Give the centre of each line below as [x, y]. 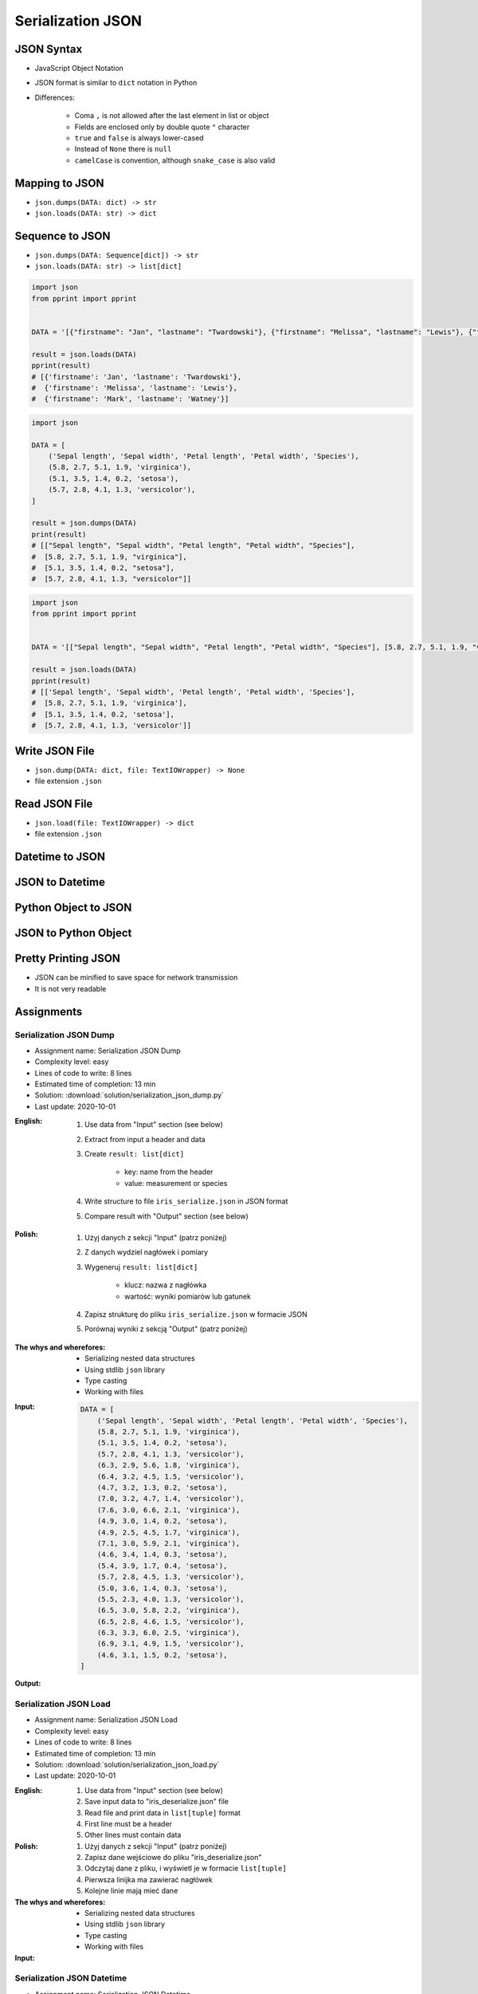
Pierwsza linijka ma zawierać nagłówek [149, 1879]
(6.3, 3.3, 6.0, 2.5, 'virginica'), [168, 1633]
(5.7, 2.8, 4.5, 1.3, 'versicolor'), [170, 1577]
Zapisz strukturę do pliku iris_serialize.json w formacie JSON [196, 1314]
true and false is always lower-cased [139, 138]
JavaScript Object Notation [79, 69]
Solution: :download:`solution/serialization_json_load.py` [127, 1764]
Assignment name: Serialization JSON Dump [108, 1050]
